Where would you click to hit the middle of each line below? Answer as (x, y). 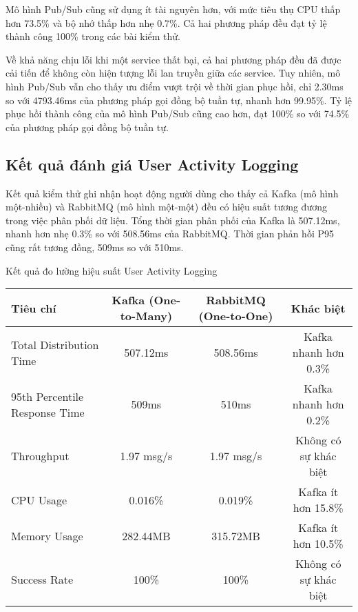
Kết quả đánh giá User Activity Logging (152, 164)
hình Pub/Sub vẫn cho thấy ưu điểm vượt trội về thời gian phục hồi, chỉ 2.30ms (175, 86)
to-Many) (146, 316)
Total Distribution (55, 344)
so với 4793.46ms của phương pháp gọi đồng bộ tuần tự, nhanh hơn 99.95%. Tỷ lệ (179, 100)
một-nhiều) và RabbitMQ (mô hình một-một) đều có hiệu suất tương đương (166, 207)
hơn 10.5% (318, 544)
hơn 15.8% (318, 508)
